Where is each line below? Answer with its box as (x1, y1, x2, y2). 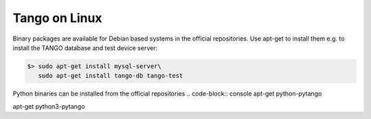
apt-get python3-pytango (12, 102, 85, 110)
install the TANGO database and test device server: (12, 43, 158, 52)
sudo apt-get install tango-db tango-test (38, 72, 183, 80)
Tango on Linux (12, 10, 102, 25)
